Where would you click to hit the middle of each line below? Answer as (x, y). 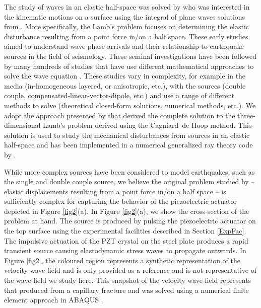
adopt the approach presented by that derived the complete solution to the (120, 115)
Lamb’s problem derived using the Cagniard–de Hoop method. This (147, 125)
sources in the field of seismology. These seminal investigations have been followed (130, 56)
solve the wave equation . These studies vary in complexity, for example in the (125, 76)
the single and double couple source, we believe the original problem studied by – (129, 181)
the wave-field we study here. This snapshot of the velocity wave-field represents (128, 280)
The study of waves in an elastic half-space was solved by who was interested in (127, 7)
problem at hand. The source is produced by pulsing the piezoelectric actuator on (130, 221)
